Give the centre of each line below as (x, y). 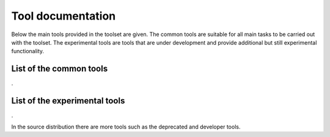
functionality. (28, 51)
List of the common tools (60, 69)
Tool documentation (64, 16)
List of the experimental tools (68, 101)
